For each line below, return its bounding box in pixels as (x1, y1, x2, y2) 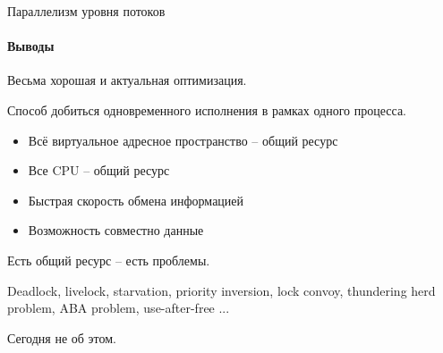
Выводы (7, 37, 55, 55)
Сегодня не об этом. (7, 328, 117, 347)
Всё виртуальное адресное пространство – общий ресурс (28, 130, 338, 149)
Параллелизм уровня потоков (7, 2, 166, 20)
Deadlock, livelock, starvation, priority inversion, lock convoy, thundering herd (7, 281, 436, 299)
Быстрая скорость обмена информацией (28, 190, 244, 209)
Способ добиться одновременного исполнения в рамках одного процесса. (7, 100, 407, 119)
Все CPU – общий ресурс (28, 161, 170, 180)
